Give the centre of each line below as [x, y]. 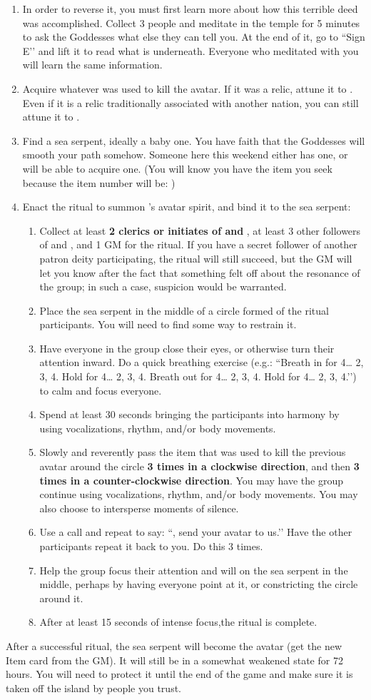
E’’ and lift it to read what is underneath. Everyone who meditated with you [190, 50]
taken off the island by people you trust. [93, 688]
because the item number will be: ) [99, 182]
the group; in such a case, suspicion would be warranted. [163, 286]
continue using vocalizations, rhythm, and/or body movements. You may [199, 494]
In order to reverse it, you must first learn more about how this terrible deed [190, 9]
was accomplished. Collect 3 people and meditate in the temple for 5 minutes [191, 22]
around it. [61, 598]
